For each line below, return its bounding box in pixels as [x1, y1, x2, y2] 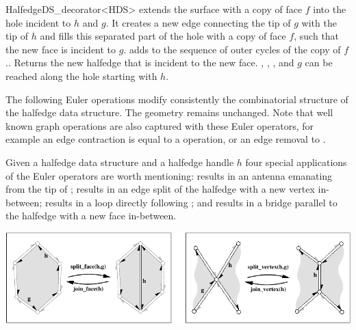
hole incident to [5, 15, 71, 29]
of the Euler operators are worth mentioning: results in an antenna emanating [5, 168, 333, 182]
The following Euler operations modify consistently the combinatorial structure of [5, 92, 348, 106]
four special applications [245, 154, 347, 169]
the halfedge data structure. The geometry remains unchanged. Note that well [5, 105, 333, 120]
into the [313, 2, 346, 16]
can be [305, 55, 333, 70]
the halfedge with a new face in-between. [5, 208, 177, 223]
